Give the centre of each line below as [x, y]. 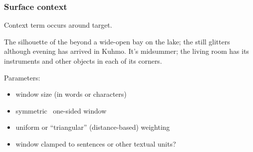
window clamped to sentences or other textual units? [96, 143]
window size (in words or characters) [71, 94]
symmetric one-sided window [61, 110]
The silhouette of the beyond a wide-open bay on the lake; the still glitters [117, 41]
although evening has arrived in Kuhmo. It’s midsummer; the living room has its [126, 51]
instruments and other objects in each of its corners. [83, 61]
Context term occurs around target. [58, 25]
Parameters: [22, 77]
